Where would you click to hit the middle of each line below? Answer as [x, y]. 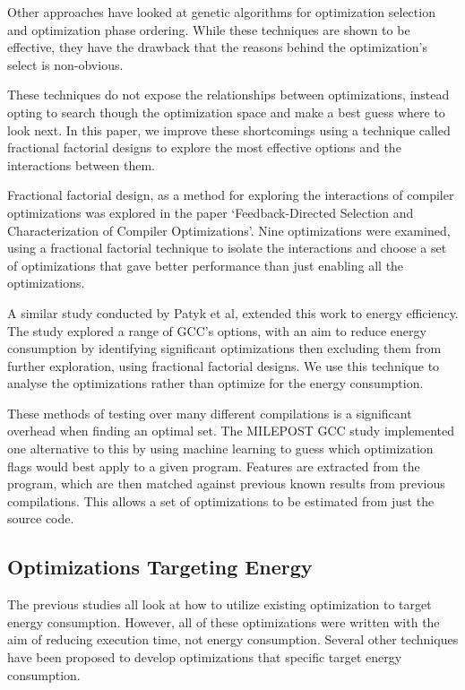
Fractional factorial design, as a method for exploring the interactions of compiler [231, 195]
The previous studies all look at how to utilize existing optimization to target [220, 604]
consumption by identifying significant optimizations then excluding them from [224, 348]
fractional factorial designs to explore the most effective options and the [204, 147]
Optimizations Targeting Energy [160, 567]
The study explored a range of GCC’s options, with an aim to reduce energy [217, 330]
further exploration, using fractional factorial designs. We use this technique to [224, 365]
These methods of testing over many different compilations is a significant [210, 413]
